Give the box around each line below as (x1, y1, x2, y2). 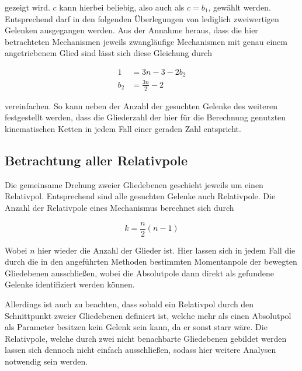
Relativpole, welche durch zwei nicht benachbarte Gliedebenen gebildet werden (5, 332, 287, 344)
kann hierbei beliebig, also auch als (59, 1, 185, 13)
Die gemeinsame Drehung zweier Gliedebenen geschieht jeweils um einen (5, 178, 263, 190)
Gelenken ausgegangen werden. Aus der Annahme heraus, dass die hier (5, 24, 258, 36)
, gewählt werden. (208, 1, 271, 13)
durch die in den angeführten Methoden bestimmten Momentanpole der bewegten (5, 255, 297, 268)
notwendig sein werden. (5, 355, 88, 367)
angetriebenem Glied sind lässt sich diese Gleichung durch (5, 47, 212, 59)
